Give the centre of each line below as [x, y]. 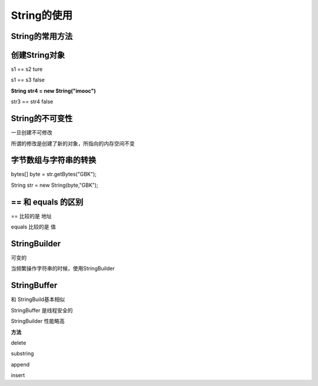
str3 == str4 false [32, 102]
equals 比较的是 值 [33, 227]
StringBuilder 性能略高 [38, 321]
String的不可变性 [42, 119]
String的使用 [42, 15]
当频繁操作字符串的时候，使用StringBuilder [63, 269]
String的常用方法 [42, 36]
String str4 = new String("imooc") [54, 91]
